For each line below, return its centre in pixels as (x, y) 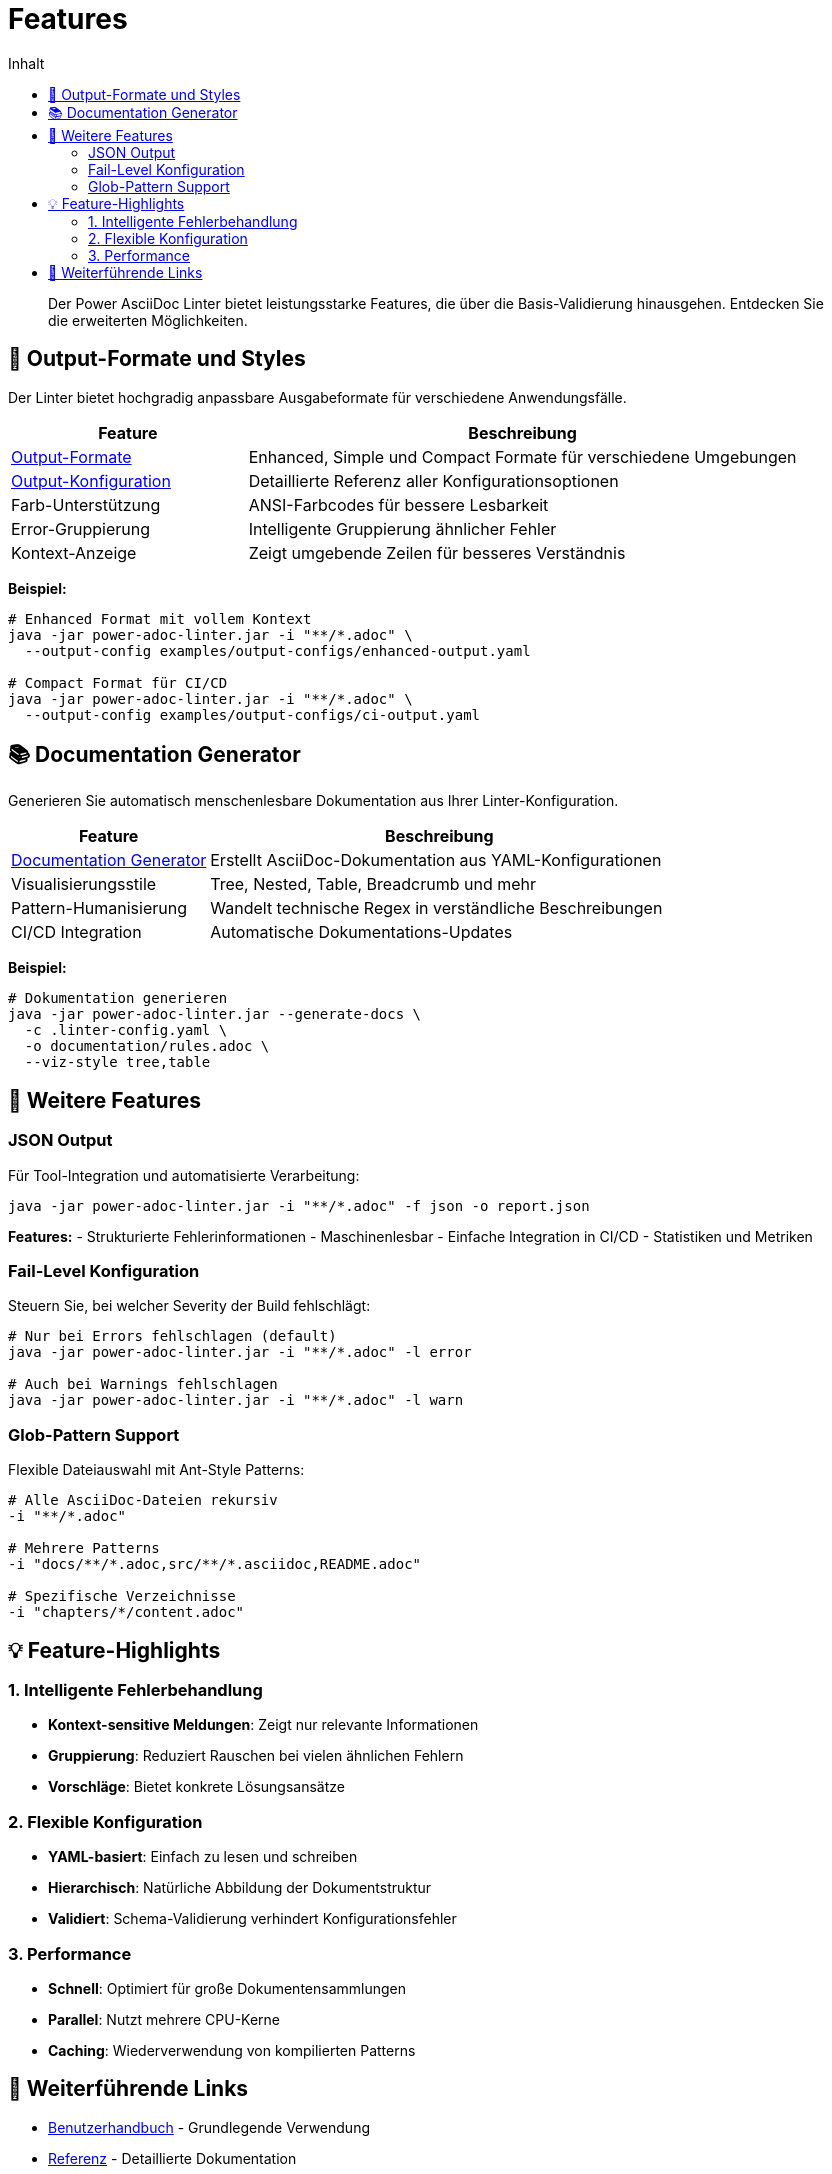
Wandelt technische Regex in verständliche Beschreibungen (436, 908)
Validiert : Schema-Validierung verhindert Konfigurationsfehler (252, 1919)
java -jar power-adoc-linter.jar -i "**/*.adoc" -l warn (236, 1400)
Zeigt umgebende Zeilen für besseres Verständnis (437, 552)
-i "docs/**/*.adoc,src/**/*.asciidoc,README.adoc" (215, 1564)
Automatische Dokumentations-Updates (361, 932)
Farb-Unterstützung (86, 504)
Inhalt (26, 63)
